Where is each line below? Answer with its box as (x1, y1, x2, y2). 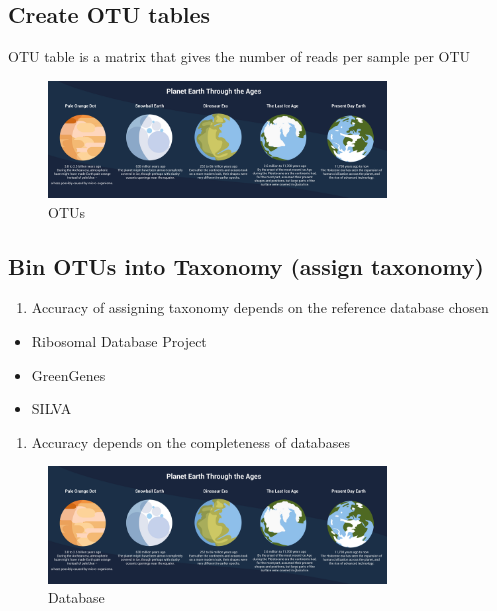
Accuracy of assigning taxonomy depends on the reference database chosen (31, 297, 489, 318)
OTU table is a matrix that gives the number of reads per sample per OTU (8, 46, 471, 67)
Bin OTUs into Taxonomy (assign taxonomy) (8, 250, 484, 281)
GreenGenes (31, 364, 106, 385)
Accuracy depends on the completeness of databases (31, 431, 350, 452)
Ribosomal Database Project (31, 331, 207, 352)
